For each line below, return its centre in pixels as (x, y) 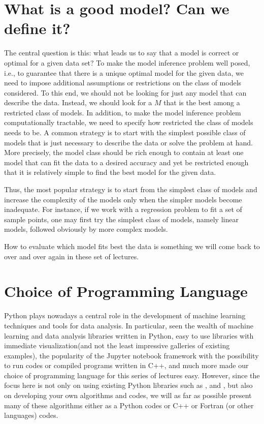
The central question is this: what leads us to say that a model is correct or (122, 53)
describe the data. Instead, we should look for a (78, 102)
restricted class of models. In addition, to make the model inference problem (123, 112)
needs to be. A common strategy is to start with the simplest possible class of (125, 132)
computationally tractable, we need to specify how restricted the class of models (129, 122)
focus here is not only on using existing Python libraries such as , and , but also (128, 385)
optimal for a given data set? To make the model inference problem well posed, (127, 62)
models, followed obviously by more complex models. (86, 229)
